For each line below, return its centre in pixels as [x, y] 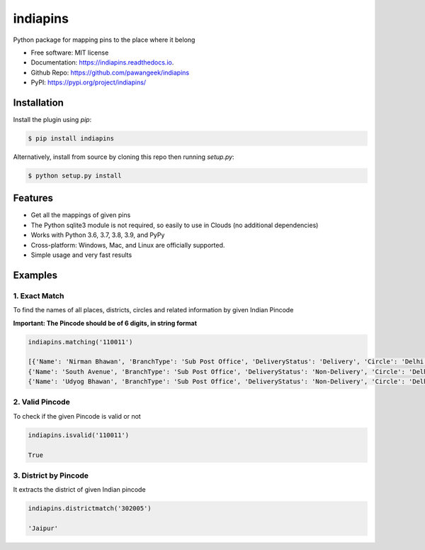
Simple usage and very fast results [81, 255]
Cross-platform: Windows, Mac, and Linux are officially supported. [128, 245]
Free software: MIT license [70, 53]
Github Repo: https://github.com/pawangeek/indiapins [110, 72]
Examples [35, 275]
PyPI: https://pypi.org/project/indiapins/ [89, 82]
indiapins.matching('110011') [80, 342]
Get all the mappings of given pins [81, 215]
